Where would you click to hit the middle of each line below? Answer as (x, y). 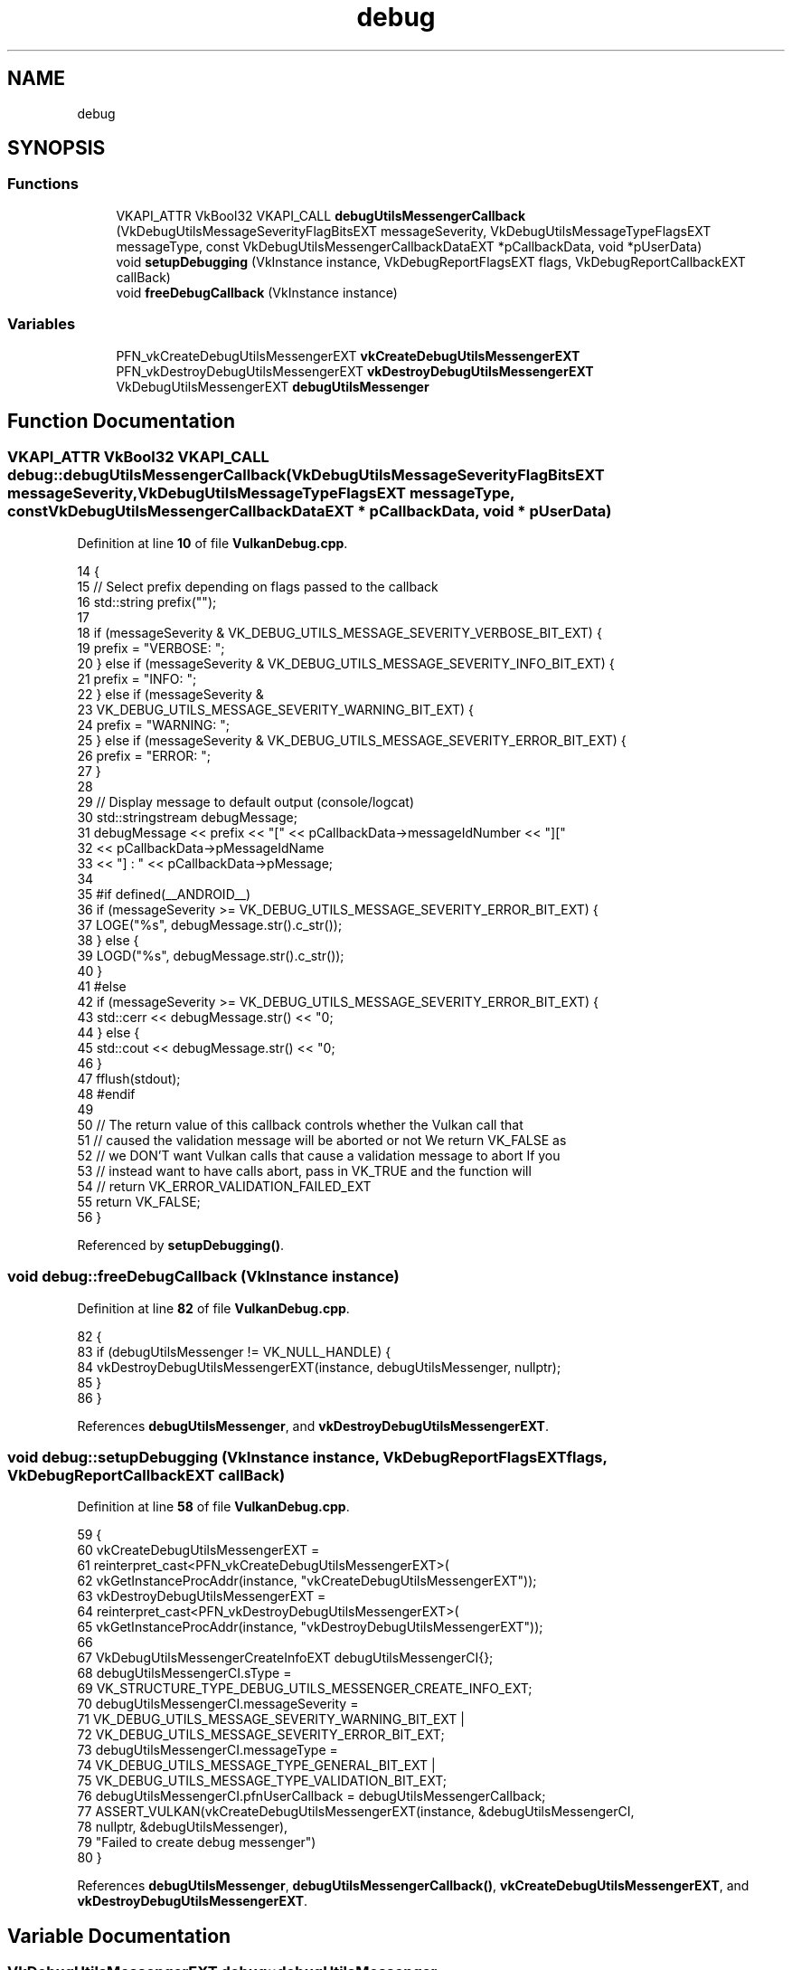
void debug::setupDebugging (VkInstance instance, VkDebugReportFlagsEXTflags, (307, 1457)
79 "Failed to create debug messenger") (197, 1842)
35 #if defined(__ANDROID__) (164, 894)
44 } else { (108, 1032)
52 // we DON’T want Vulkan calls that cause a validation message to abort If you (319, 1155)
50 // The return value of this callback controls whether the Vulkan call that (300, 1124)
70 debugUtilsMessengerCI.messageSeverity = (218, 1704)
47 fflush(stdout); (129, 1078)
